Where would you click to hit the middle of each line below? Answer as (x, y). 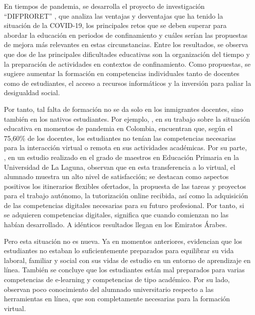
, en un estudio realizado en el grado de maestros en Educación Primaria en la (122, 157)
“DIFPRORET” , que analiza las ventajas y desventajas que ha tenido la (114, 15)
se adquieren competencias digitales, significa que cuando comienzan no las (116, 215)
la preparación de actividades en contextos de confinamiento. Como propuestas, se (127, 64)
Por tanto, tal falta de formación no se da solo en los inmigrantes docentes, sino (124, 109)
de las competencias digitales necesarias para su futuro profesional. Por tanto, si (124, 205)
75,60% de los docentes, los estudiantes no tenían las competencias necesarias (120, 138)
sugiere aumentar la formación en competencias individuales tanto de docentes (122, 73)
